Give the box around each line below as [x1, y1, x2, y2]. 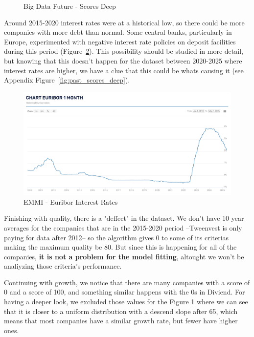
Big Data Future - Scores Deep [23, 1, 116, 11]
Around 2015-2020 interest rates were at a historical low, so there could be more [4, 17, 245, 27]
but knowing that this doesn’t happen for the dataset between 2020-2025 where [4, 55, 242, 65]
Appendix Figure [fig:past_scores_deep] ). [4, 75, 130, 85]
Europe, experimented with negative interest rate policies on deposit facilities [4, 36, 236, 46]
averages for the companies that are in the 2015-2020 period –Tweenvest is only [4, 222, 242, 232]
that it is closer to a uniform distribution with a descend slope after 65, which [4, 306, 238, 316]
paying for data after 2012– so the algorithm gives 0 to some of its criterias [4, 232, 229, 242]
